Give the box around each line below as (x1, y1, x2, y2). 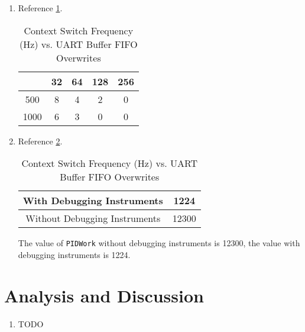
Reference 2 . (18, 134, 63, 147)
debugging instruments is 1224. (18, 248, 131, 260)
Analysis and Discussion (4, 283, 204, 307)
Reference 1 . (18, 2, 63, 14)
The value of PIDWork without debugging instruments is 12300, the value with (18, 237, 300, 249)
